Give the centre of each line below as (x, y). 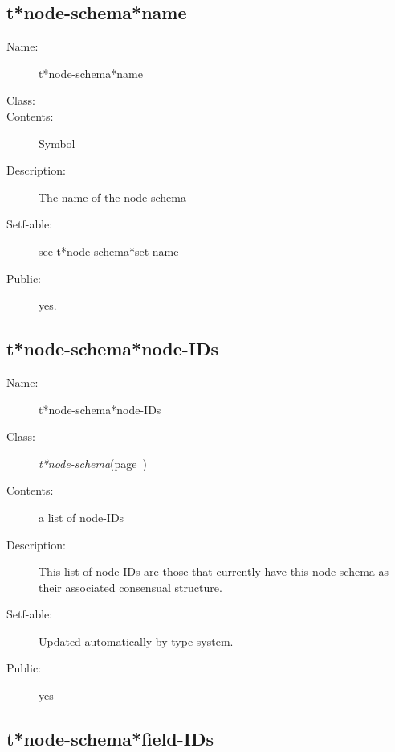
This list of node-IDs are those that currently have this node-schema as (214, 571)
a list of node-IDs (81, 517)
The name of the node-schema (112, 197)
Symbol (57, 143)
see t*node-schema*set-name (109, 251)
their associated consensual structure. (130, 587)
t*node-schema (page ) (93, 463)
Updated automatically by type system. (136, 641)
